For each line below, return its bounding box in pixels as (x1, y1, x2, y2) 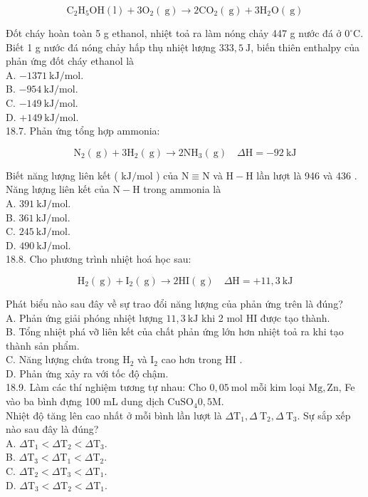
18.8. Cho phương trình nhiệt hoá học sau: (6, 251, 191, 266)
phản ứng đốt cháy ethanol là (6, 53, 135, 68)
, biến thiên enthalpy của (251, 39, 360, 54)
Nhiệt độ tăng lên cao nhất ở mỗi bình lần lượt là (6, 407, 222, 422)
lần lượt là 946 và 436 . (256, 167, 357, 182)
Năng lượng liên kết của (6, 182, 110, 197)
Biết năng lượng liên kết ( (6, 167, 118, 182)
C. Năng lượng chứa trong (6, 352, 120, 367)
